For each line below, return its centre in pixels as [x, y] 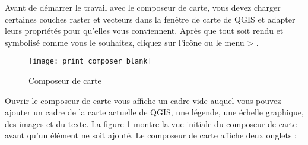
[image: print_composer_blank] [90, 62]
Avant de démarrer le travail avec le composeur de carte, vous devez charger [143, 7]
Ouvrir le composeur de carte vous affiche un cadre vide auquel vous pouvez [143, 100]
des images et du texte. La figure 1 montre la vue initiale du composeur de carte [151, 123]
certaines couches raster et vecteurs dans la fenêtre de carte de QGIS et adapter [150, 19]
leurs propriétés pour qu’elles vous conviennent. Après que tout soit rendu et [144, 31]
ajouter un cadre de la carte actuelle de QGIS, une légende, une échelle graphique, [154, 112]
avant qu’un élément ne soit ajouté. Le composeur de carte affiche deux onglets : [151, 135]
